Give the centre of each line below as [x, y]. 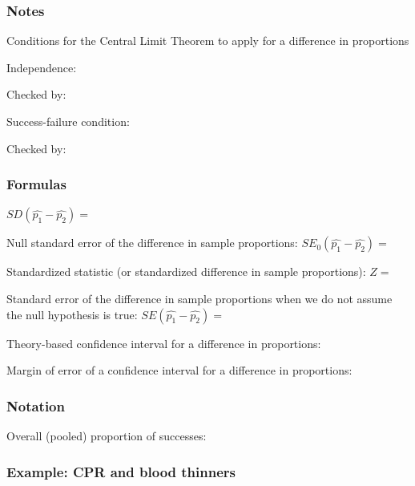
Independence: [42, 67]
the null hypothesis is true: [72, 314]
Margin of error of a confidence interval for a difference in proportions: [179, 370]
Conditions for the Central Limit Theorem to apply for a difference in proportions [208, 40]
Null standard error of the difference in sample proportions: [152, 243]
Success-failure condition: [68, 121]
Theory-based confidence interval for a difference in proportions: [164, 343]
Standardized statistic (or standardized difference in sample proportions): [186, 271]
